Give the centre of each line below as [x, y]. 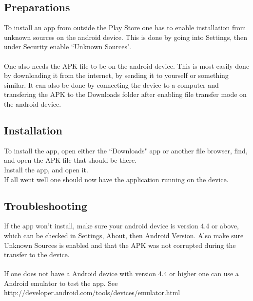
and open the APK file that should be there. [70, 160]
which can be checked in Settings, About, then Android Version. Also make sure [124, 235]
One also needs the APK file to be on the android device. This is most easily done [127, 66]
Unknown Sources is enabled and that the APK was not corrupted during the [120, 245]
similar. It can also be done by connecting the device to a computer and [111, 85]
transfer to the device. [37, 254]
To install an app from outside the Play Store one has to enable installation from [125, 28]
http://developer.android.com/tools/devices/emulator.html [92, 292]
